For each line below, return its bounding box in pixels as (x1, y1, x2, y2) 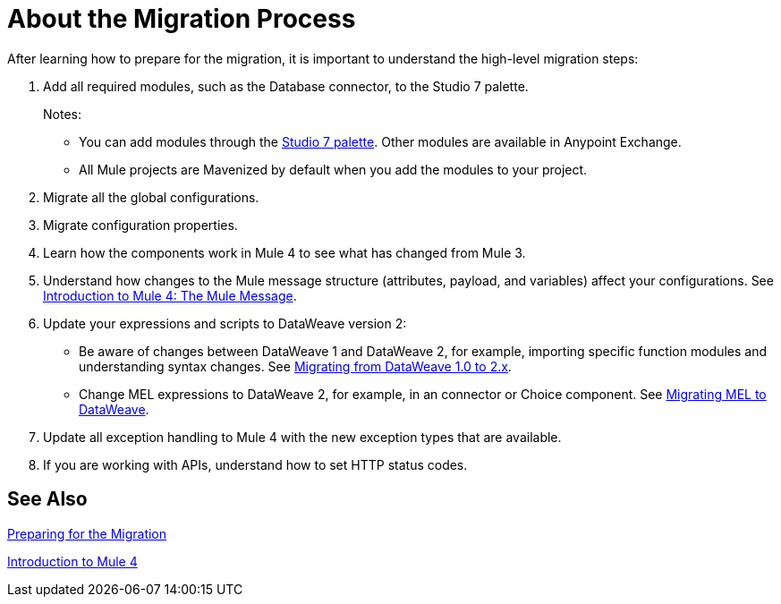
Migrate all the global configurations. (43, 189, 259, 205)
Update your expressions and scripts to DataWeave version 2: (43, 315, 407, 331)
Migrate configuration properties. (43, 217, 238, 233)
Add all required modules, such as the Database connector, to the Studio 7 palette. (43, 78, 529, 94)
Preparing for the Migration (7, 525, 167, 541)
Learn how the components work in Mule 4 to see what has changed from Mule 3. (43, 244, 526, 260)
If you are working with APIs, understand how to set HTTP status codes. (43, 456, 468, 472)
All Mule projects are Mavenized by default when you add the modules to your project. (79, 161, 588, 177)
